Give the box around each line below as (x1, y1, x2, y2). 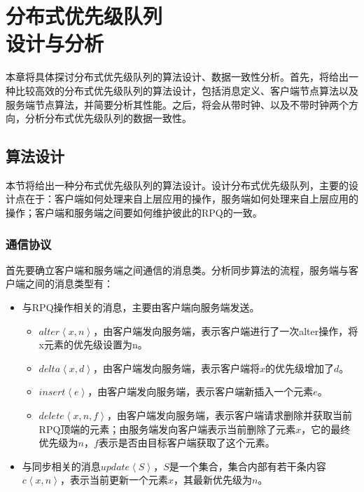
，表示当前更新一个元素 (59, 472, 168, 487)
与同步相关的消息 (22, 458, 101, 473)
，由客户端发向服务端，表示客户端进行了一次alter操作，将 (93, 323, 358, 338)
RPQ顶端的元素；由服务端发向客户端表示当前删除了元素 (38, 421, 296, 436)
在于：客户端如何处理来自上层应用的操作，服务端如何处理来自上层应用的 (24, 191, 358, 206)
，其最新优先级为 (173, 472, 252, 487)
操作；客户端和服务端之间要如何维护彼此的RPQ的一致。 (6, 205, 262, 220)
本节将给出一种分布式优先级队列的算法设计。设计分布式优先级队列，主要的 (6, 177, 349, 192)
